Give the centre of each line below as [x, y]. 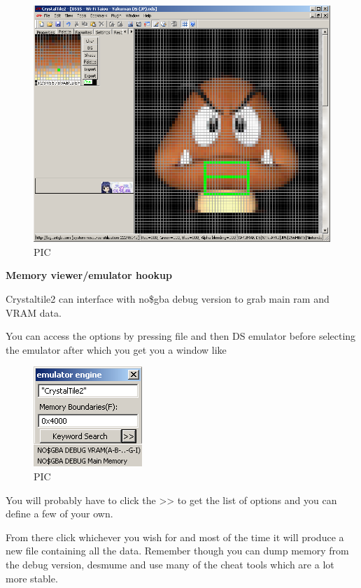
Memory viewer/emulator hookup [89, 275]
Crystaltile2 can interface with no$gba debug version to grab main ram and [168, 299]
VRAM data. [34, 312]
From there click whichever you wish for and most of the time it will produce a [175, 537]
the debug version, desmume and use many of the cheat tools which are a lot [170, 564]
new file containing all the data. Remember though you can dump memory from [177, 551]
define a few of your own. [59, 514]
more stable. [32, 578]
